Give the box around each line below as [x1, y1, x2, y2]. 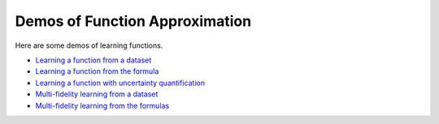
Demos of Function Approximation [15, 12, 252, 30]
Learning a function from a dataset [35, 55, 152, 65]
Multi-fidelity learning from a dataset [35, 89, 159, 99]
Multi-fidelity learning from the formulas [35, 100, 170, 110]
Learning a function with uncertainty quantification [35, 78, 205, 88]
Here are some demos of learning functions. [15, 41, 163, 50]
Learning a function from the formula [35, 66, 159, 76]
